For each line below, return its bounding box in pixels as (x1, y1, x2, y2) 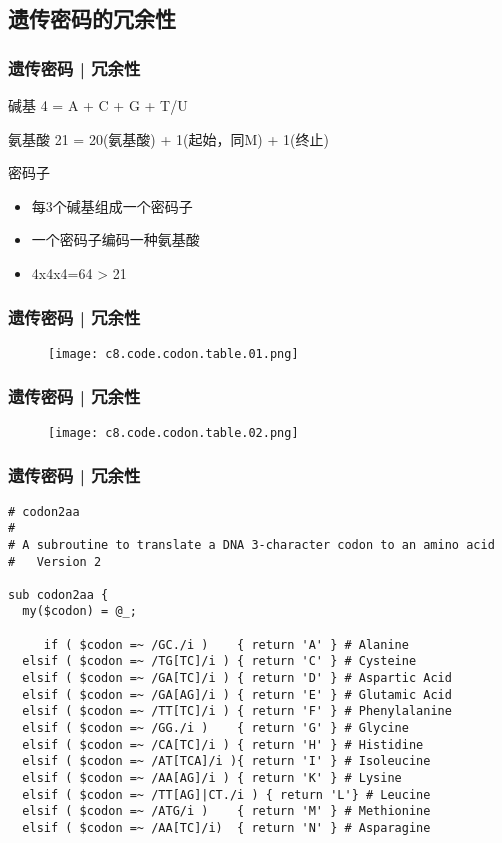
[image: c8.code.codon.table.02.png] (48, 425, 299, 440)
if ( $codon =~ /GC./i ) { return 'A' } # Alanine (43, 637, 409, 652)
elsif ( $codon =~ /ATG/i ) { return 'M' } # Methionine (22, 804, 431, 819)
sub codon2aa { (8, 587, 109, 602)
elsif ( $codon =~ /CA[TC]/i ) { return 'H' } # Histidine (22, 737, 424, 752)
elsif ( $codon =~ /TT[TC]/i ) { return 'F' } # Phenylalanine (22, 704, 452, 719)
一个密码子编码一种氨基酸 (31, 229, 200, 250)
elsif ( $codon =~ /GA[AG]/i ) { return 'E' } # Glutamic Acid (22, 687, 452, 702)
